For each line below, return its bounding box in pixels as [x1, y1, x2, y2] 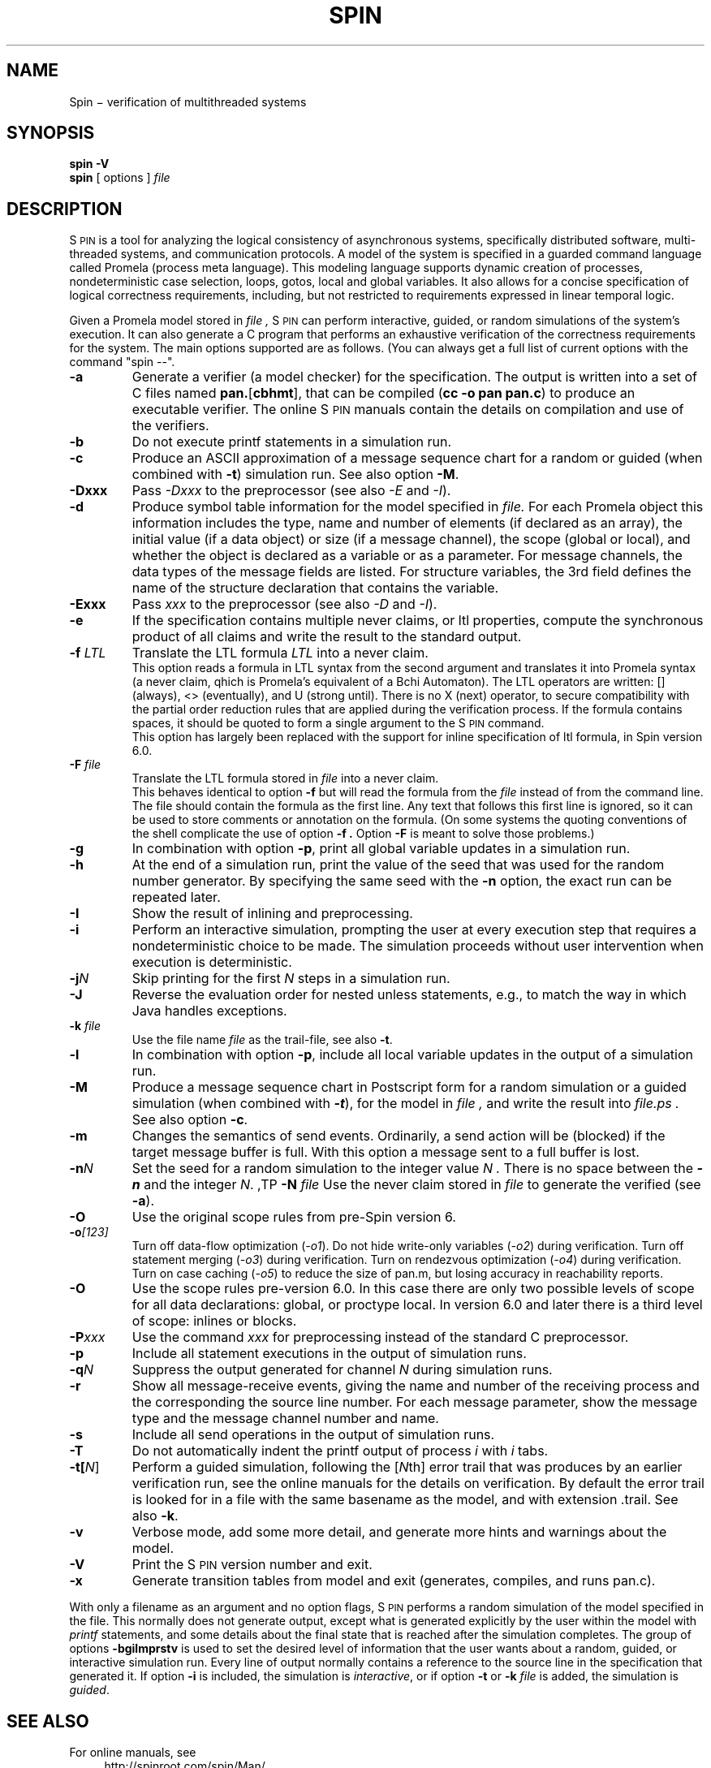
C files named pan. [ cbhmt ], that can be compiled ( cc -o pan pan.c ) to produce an [131, 385, 636, 402]
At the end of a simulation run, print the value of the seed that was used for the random [131, 856, 665, 873]
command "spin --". [69, 355, 175, 369]
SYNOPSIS [6, 123, 95, 144]
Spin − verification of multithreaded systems [69, 94, 307, 109]
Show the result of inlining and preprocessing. [131, 905, 413, 922]
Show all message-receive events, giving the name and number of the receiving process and [131, 1378, 700, 1395]
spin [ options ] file [69, 170, 170, 185]
